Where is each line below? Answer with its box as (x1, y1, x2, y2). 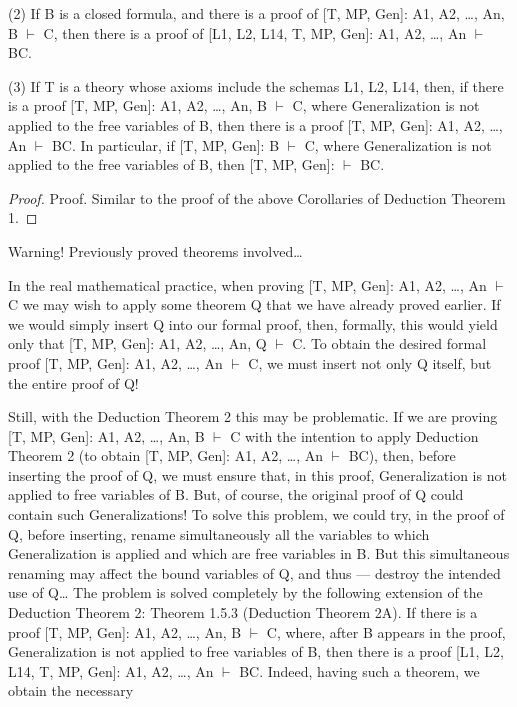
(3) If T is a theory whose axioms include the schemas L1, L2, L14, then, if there (8, 75, 504, 96)
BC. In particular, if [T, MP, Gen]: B (51, 134, 280, 155)
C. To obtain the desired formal (292, 333, 487, 354)
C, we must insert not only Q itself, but (248, 352, 492, 373)
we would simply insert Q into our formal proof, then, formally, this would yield (8, 313, 498, 334)
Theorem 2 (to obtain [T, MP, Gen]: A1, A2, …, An (8, 445, 323, 466)
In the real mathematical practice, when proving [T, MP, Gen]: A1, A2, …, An (8, 274, 487, 295)
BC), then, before (348, 445, 456, 466)
